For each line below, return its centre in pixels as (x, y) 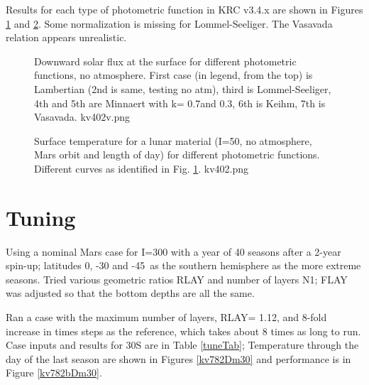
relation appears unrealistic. (66, 37)
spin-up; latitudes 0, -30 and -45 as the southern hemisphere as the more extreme (183, 265)
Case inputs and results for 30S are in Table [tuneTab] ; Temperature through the (182, 345)
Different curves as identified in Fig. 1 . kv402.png (142, 168)
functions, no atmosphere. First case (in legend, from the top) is (174, 75)
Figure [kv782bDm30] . (54, 373)
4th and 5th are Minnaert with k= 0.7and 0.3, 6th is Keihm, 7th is (180, 103)
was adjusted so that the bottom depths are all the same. (130, 293)
